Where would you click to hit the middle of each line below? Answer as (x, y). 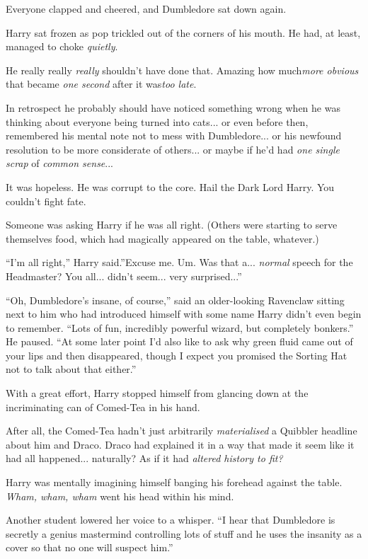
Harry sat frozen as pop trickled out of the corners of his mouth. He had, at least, (183, 32)
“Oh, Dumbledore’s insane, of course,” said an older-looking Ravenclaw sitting (175, 300)
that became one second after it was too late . (101, 84)
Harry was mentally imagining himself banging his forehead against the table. (174, 482)
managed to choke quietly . (62, 46)
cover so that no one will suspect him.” (90, 547)
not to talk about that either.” (71, 369)
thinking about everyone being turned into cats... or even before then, (157, 121)
